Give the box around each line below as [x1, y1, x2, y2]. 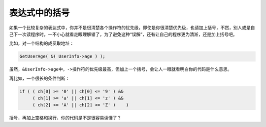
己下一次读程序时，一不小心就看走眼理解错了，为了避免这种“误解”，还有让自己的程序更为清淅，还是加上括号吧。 [9, 31, 237, 37]
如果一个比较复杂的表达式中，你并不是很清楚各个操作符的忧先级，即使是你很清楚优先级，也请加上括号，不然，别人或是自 [9, 25, 255, 31]
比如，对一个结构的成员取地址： [9, 40, 74, 46]
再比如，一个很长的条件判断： [9, 75, 70, 81]
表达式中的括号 [9, 7, 70, 18]
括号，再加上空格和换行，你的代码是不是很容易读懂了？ [9, 115, 122, 121]
